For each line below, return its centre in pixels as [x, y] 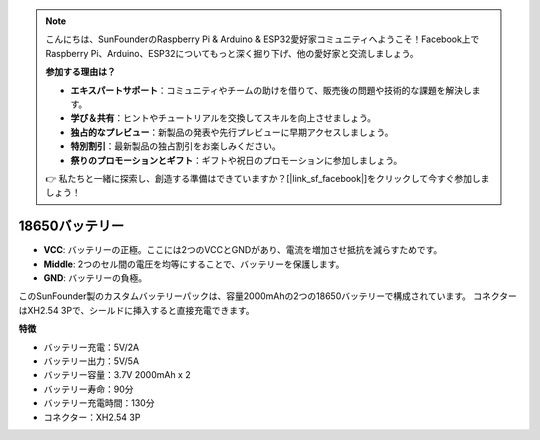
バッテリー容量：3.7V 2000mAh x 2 [117, 375]
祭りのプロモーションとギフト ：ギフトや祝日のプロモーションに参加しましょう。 [236, 160]
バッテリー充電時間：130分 [99, 403]
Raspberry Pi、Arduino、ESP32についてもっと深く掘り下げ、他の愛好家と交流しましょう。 [232, 53]
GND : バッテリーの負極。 [95, 277]
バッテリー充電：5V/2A [91, 347]
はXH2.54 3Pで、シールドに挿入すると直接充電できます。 [136, 310]
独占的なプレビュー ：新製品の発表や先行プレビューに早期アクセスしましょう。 [232, 132]
